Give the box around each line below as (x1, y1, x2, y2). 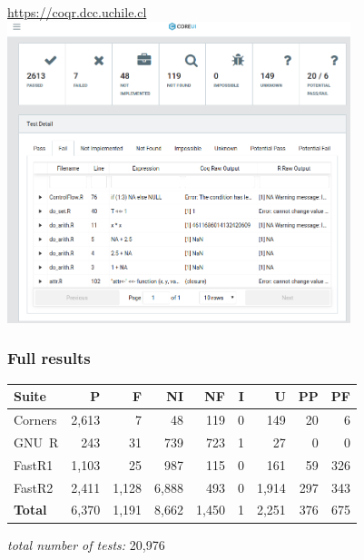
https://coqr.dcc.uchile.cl (7, 3, 147, 21)
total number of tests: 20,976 (7, 535, 165, 554)
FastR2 (14, 477, 54, 496)
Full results (7, 347, 91, 369)
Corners (14, 410, 57, 429)
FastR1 (14, 455, 54, 474)
